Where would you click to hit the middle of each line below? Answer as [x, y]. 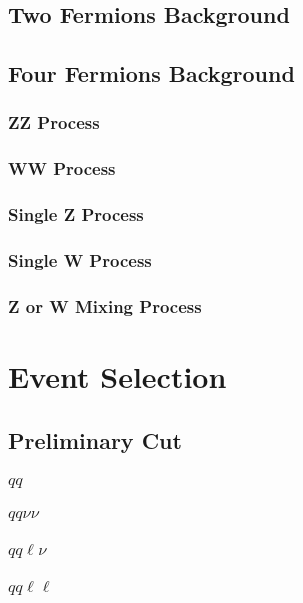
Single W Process [80, 260]
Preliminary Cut [95, 439]
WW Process [62, 168]
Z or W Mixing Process [105, 305]
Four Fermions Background [151, 73]
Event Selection [117, 375]
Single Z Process [76, 214]
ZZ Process [54, 122]
